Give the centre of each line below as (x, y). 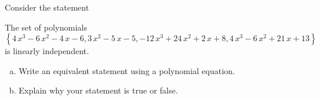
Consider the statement (47, 7)
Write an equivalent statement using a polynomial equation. (127, 70)
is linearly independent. (47, 51)
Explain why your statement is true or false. (98, 90)
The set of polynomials (46, 27)
